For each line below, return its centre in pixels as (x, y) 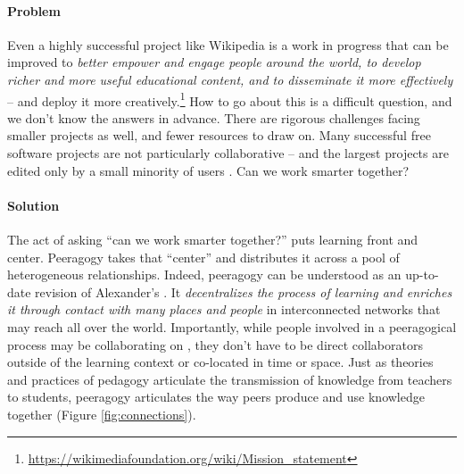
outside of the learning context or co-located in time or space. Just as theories (220, 362)
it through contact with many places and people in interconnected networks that (224, 309)
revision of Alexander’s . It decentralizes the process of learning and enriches (244, 291)
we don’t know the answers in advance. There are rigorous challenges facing (214, 117)
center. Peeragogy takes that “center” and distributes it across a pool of (203, 257)
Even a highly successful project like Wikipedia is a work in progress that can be (228, 44)
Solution (33, 205)
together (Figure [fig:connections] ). (102, 414)
